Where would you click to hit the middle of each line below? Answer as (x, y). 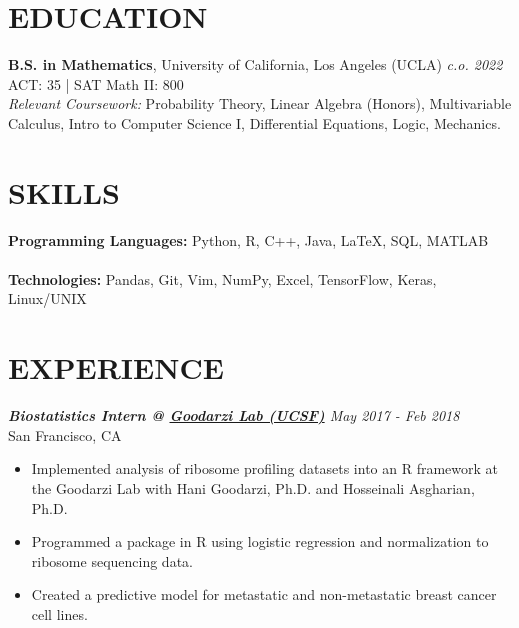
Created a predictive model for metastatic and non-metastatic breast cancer (264, 594)
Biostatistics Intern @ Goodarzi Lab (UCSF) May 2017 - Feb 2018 (234, 415)
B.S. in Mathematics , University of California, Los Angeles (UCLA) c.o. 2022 (255, 64)
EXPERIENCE (116, 367)
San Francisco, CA (65, 434)
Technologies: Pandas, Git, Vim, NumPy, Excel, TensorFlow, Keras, (222, 278)
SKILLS (64, 191)
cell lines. (59, 613)
